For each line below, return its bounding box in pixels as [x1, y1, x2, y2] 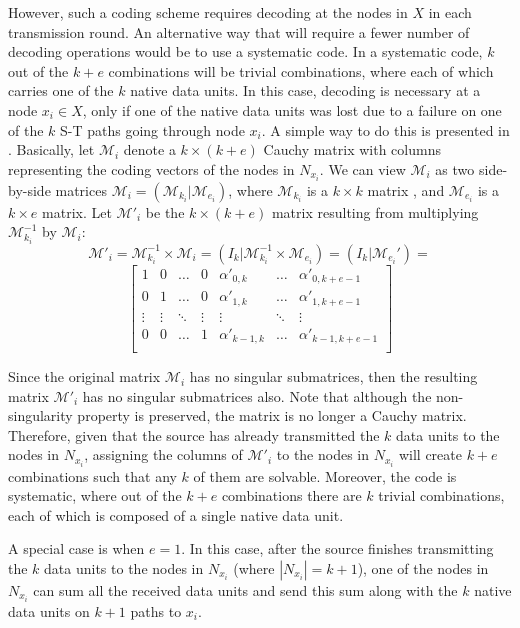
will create [398, 444, 462, 465]
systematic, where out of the [8, 485, 182, 506]
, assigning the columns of [84, 444, 243, 465]
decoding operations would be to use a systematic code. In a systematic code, [8, 41, 483, 62]
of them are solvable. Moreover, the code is [193, 465, 457, 486]
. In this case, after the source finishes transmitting [181, 538, 494, 559]
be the [145, 201, 185, 222]
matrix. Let [42, 201, 112, 222]
